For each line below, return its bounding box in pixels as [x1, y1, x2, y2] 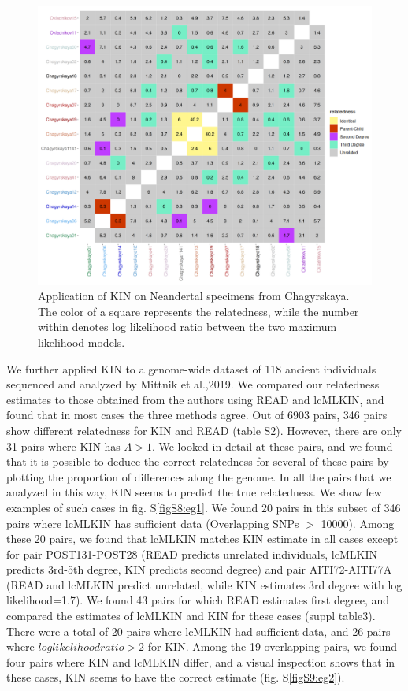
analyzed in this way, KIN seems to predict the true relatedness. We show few [6, 484, 382, 500]
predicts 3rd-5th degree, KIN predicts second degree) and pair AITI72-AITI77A [6, 561, 392, 578]
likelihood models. [38, 333, 125, 350]
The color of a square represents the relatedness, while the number [38, 303, 359, 319]
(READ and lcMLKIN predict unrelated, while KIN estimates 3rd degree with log [6, 576, 402, 593]
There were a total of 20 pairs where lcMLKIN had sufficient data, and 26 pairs [6, 622, 391, 639]
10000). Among [321, 515, 395, 531]
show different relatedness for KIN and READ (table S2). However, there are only [6, 422, 402, 438]
